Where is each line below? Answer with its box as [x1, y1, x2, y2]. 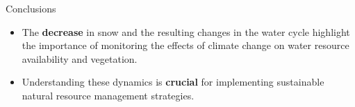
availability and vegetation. [22, 51, 138, 66]
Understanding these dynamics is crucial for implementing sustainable [22, 75, 324, 89]
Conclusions [6, 1, 56, 15]
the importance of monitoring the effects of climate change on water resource [22, 38, 349, 52]
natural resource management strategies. [22, 88, 195, 102]
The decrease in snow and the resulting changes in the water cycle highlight [22, 24, 350, 39]
